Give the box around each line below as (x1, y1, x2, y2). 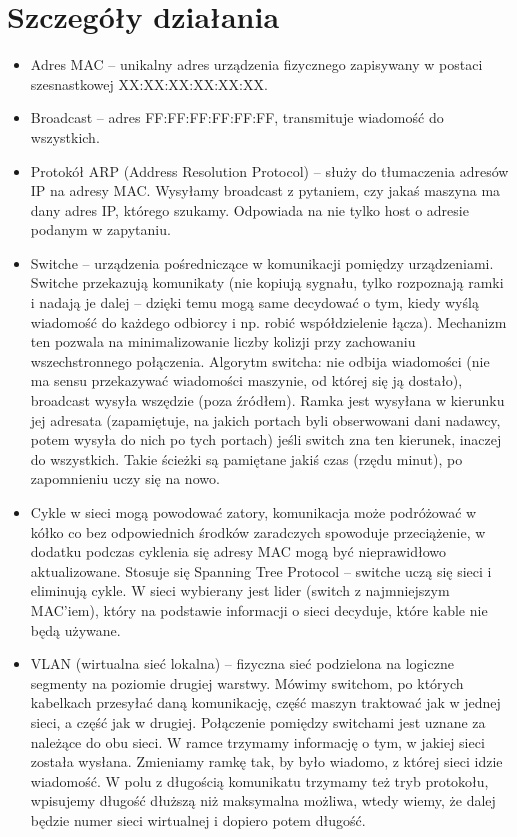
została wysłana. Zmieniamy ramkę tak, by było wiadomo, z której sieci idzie (30, 751, 503, 772)
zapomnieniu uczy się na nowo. (30, 468, 220, 489)
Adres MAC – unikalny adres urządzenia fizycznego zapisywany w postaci (30, 54, 483, 75)
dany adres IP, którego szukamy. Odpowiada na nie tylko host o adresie (30, 199, 469, 220)
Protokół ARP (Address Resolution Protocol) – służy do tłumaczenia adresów (30, 160, 509, 181)
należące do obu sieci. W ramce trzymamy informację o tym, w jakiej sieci (30, 731, 485, 752)
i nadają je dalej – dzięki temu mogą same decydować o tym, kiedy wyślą (30, 292, 479, 313)
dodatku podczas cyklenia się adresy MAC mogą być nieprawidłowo (30, 541, 447, 562)
